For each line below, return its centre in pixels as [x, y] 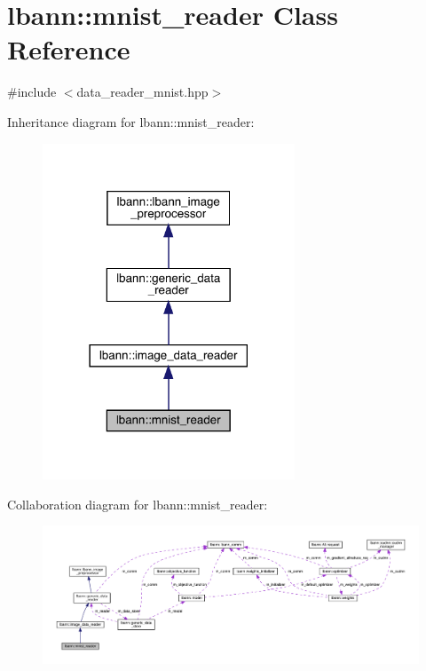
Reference [69, 49]
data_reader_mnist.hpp [142, 92]
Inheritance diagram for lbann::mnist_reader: [131, 121]
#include [32, 92]
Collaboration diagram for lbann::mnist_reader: [138, 504]
